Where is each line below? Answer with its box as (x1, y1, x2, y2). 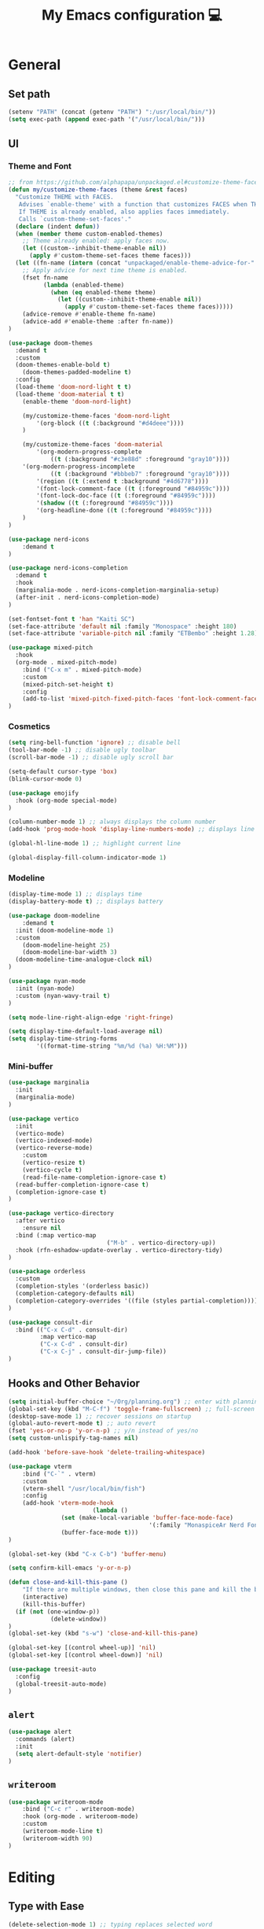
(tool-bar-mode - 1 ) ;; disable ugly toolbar (8, 746, 156, 754)
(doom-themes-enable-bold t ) (15, 361, 111, 369)
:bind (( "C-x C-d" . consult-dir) (15, 1325, 128, 1334)
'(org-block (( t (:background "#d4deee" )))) (36, 419, 185, 427)
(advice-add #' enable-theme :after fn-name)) (22, 318, 174, 326)
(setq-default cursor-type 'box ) (8, 768, 118, 776)
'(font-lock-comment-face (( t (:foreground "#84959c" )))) (36, 485, 230, 493)
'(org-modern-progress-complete (36, 448, 143, 456)
